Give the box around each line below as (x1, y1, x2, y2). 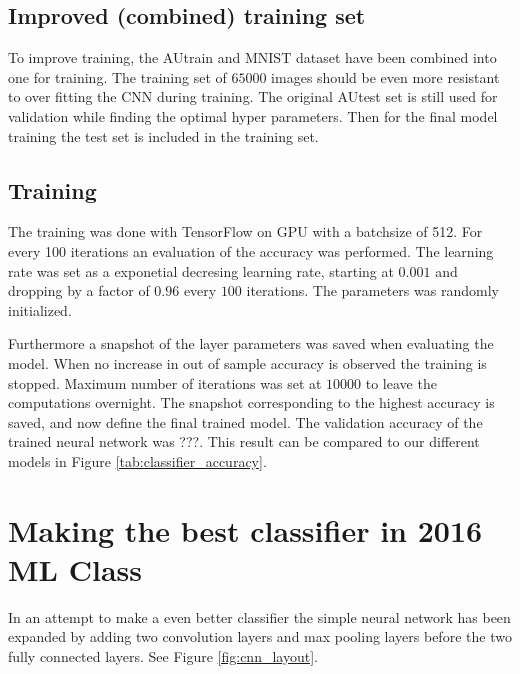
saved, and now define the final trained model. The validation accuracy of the (8, 411, 483, 432)
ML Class (8, 548, 142, 589)
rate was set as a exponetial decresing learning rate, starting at (8, 260, 394, 281)
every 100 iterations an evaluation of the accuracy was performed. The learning (8, 240, 494, 261)
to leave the (365, 372, 437, 393)
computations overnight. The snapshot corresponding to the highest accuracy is (8, 392, 495, 413)
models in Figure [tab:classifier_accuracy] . (8, 450, 267, 471)
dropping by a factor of (8, 280, 150, 301)
